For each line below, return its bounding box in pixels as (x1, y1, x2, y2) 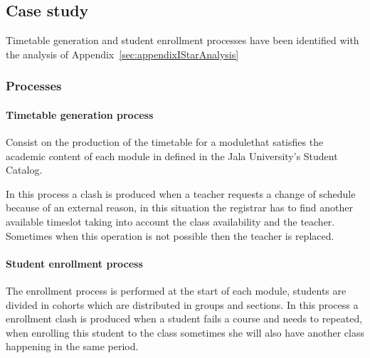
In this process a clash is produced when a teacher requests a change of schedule (6, 186, 356, 201)
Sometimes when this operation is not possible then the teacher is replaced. (6, 228, 334, 243)
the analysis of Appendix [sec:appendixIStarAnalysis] (6, 46, 239, 61)
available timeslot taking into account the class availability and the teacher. (6, 214, 335, 228)
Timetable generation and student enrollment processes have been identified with (6, 33, 359, 48)
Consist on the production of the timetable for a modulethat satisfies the (6, 135, 324, 149)
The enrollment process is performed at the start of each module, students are (6, 283, 347, 298)
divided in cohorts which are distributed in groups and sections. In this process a (6, 297, 359, 312)
